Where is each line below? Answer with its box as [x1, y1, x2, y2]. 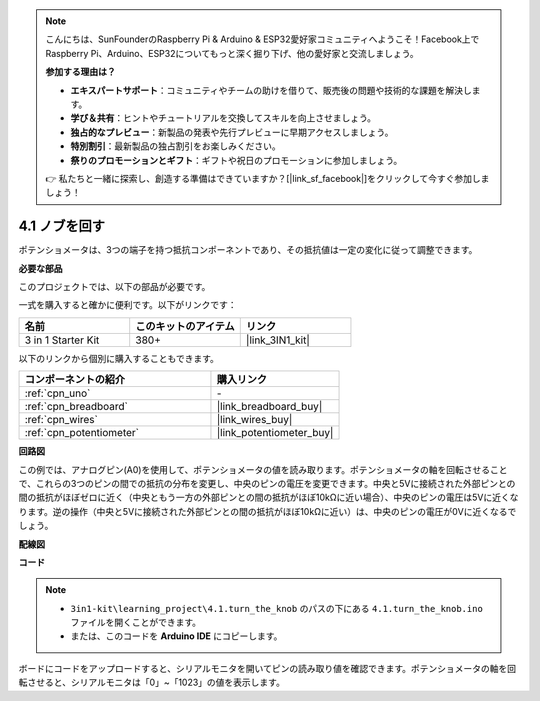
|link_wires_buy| [216, 413, 293, 427]
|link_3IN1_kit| [245, 333, 310, 347]
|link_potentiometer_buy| [216, 426, 334, 440]
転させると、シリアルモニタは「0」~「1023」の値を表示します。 [18, 676, 285, 689]
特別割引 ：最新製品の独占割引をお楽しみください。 [70, 140, 281, 152]
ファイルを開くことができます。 [70, 616, 202, 629]
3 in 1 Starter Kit [24, 333, 100, 347]
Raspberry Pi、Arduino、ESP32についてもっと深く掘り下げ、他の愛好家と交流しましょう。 [45, 47, 419, 59]
